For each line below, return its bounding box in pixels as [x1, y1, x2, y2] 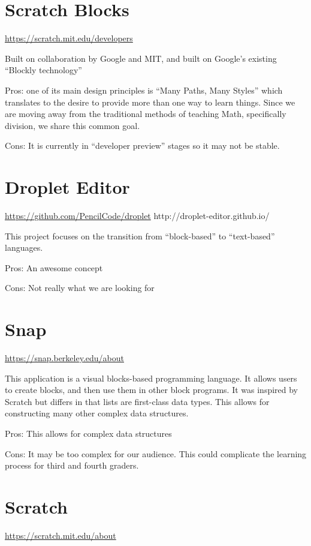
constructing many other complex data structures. [5, 407, 189, 419]
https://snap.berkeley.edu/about [5, 352, 124, 364]
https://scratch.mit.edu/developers [5, 32, 133, 44]
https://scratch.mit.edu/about [5, 529, 116, 541]
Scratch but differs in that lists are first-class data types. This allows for [5, 395, 270, 407]
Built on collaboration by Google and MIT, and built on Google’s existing [5, 52, 277, 64]
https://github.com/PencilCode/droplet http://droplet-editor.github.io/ [5, 209, 270, 221]
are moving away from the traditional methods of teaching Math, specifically [5, 107, 286, 120]
